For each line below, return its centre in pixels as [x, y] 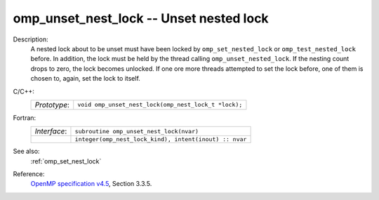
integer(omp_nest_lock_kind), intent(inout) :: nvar [161, 139]
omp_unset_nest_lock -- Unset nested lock [141, 18]
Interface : [51, 131]
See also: [26, 152]
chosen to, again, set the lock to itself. [85, 79]
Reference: [29, 174]
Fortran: [25, 118]
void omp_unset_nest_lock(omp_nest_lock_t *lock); [160, 105]
